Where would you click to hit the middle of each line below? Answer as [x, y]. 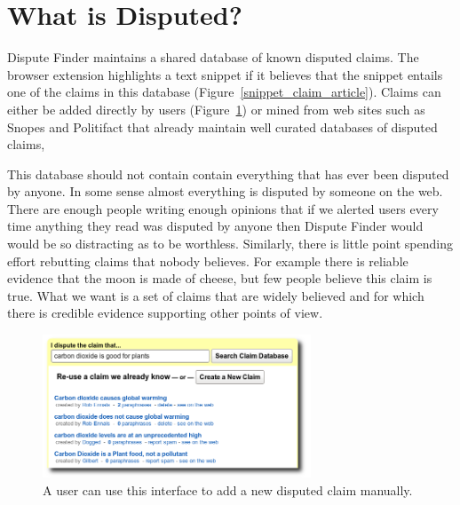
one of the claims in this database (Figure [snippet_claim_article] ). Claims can [224, 92]
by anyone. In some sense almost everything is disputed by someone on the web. [225, 191]
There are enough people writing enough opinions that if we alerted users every [223, 208]
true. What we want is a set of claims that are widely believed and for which [216, 295]
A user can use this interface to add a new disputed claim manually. [228, 489]
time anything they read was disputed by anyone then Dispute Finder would [215, 226]
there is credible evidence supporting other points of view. [165, 313]
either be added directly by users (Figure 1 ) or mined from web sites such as [216, 109]
